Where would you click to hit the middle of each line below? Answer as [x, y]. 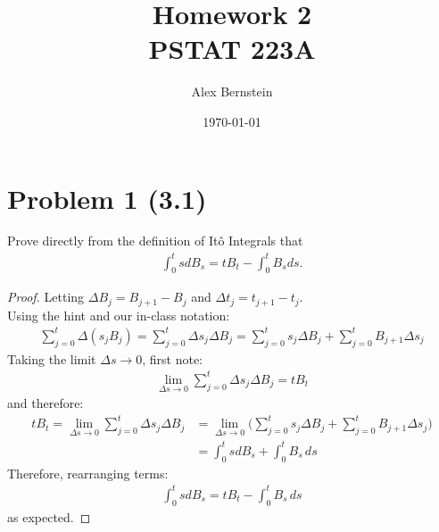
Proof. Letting [46, 297]
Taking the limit [52, 358]
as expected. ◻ [49, 516]
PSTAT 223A [232, 49]
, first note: [173, 358]
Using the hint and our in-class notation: [119, 315]
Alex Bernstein [232, 91]
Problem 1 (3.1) [107, 198]
